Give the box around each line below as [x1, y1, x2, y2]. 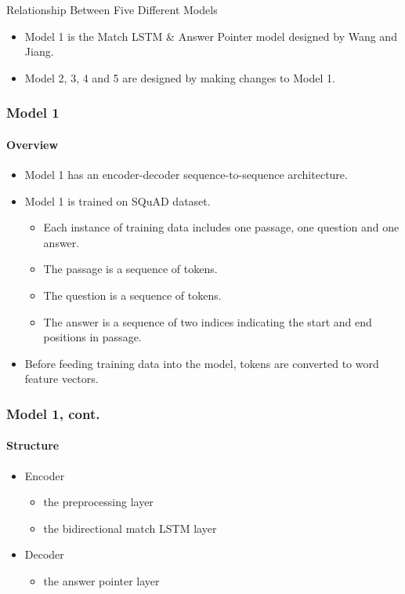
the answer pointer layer [43, 572, 160, 589]
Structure [6, 437, 60, 454]
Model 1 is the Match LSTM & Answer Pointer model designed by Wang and [24, 27, 397, 44]
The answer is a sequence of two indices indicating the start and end [43, 313, 372, 330]
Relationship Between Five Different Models [6, 2, 218, 17]
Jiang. [24, 43, 54, 60]
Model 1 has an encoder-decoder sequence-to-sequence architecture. [24, 166, 348, 183]
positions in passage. [43, 329, 142, 345]
